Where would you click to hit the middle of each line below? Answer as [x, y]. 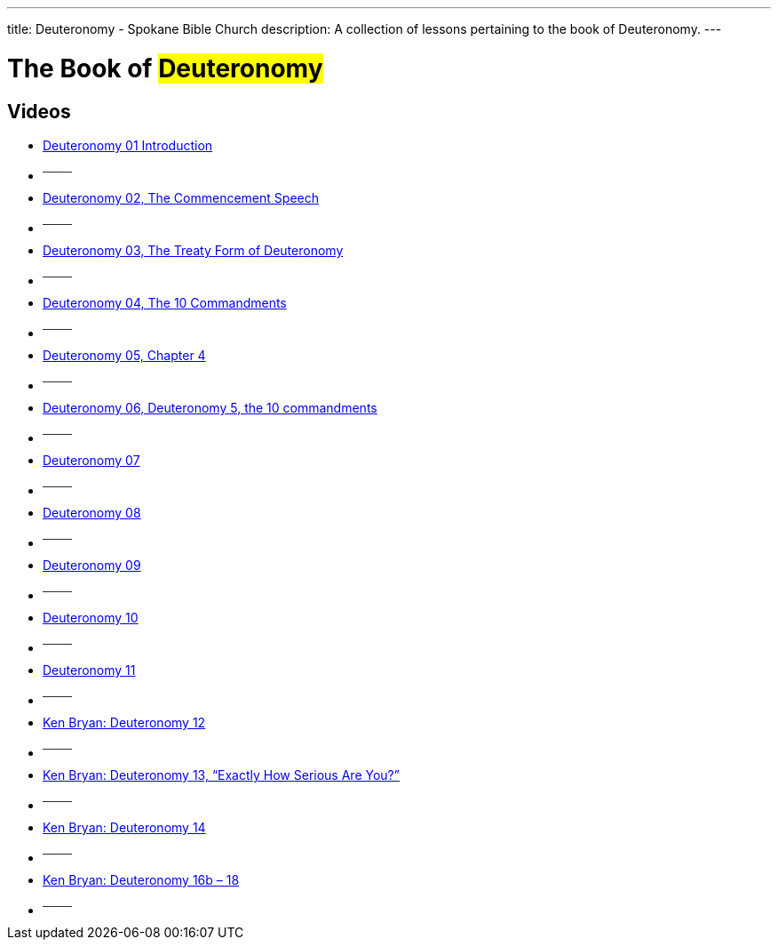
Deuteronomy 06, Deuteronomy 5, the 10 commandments [210, 407]
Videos [39, 111]
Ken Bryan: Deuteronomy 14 [124, 827]
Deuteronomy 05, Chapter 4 [124, 355]
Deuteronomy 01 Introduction [128, 145]
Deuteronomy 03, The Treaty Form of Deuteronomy [193, 250]
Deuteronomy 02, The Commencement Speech [181, 197]
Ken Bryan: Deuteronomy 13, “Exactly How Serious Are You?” [221, 774]
